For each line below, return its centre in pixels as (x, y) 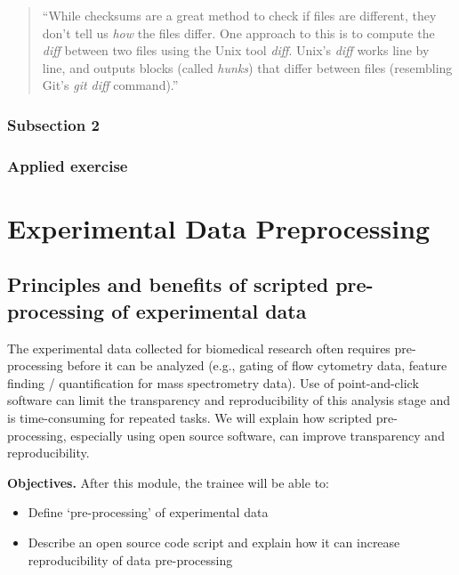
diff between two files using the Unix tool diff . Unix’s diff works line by (236, 50)
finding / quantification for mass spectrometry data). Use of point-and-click (213, 382)
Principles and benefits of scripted (168, 284)
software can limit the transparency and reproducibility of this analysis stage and (229, 400)
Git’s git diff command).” (110, 85)
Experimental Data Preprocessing (219, 227)
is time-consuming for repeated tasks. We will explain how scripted (189, 417)
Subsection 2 (53, 124)
